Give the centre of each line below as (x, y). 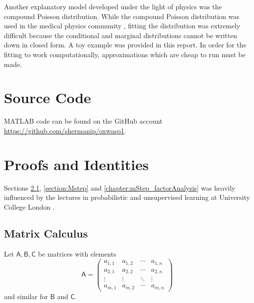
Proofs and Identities (77, 164)
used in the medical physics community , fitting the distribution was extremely (122, 26)
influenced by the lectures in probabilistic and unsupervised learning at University (127, 197)
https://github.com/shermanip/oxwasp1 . (65, 130)
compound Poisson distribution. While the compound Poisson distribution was (122, 16)
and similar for (26, 296)
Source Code (47, 97)
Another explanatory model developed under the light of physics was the (113, 6)
